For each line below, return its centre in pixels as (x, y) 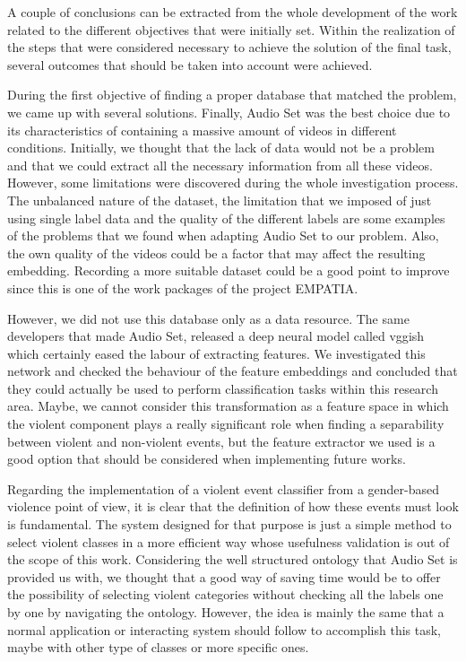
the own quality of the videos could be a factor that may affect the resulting (216, 253)
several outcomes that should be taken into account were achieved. (190, 64)
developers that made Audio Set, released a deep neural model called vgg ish (216, 336)
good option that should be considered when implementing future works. (207, 459)
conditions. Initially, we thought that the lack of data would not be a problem (221, 148)
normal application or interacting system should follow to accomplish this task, (224, 629)
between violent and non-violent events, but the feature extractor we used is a (221, 441)
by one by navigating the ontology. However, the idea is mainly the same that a (226, 612)
